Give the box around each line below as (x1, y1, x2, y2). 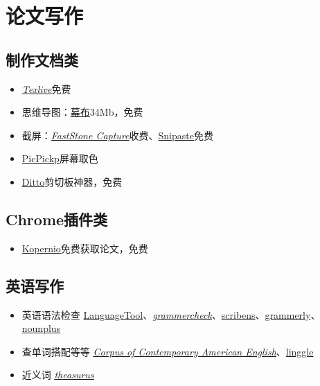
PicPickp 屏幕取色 (21, 151, 98, 166)
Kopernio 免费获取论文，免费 (21, 240, 148, 255)
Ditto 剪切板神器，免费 (21, 174, 123, 188)
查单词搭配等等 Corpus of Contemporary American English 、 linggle (21, 344, 314, 358)
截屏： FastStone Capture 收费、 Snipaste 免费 (21, 128, 213, 142)
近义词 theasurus (21, 367, 94, 382)
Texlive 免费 (21, 81, 71, 96)
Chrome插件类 (6, 208, 108, 229)
